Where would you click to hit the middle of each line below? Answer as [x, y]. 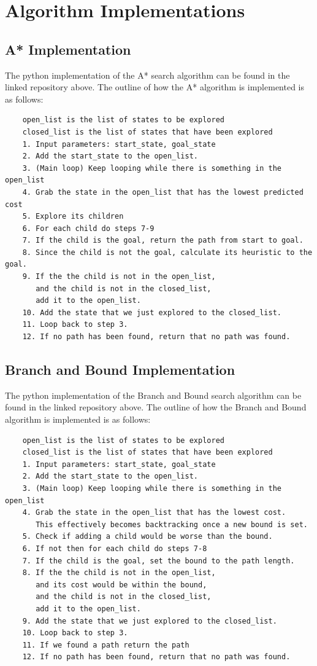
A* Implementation [68, 49]
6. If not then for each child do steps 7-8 [115, 548]
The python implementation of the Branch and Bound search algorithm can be [153, 395]
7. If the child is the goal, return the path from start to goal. [163, 241]
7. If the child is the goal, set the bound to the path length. [158, 561]
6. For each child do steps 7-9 [88, 228]
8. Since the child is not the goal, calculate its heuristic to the [167, 252]
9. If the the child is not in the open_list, [119, 277]
